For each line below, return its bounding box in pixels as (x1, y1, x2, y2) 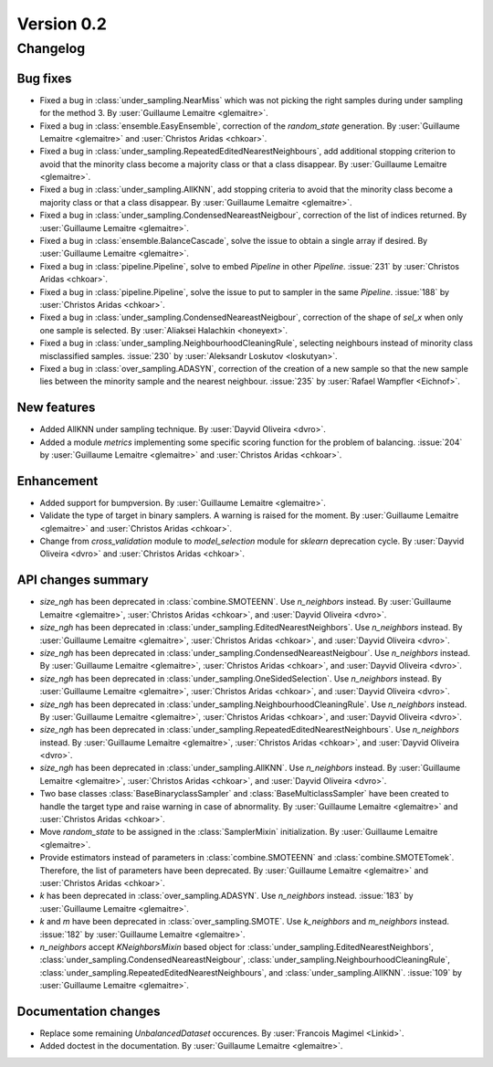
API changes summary (16, 572, 150, 588)
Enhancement (16, 473, 99, 489)
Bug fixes (16, 70, 72, 86)
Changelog (16, 40, 86, 57)
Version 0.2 (16, 14, 107, 34)
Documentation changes (16, 1003, 161, 1019)
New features (16, 400, 96, 416)
